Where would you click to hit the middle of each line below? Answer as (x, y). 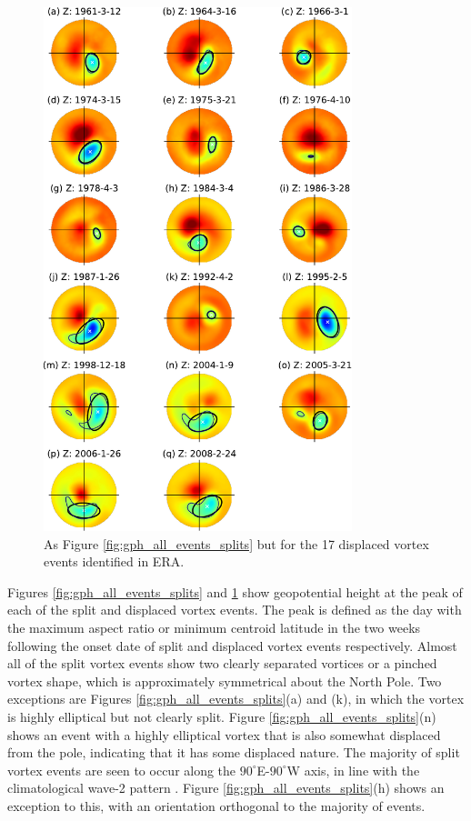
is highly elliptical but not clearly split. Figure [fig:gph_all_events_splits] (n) (222, 716)
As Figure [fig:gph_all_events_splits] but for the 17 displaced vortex (236, 543)
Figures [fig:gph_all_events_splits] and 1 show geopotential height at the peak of (235, 591)
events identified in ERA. (114, 561)
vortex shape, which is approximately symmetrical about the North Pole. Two (225, 681)
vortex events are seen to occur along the (122, 770)
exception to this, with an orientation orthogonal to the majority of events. (216, 805)
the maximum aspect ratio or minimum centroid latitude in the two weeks (214, 627)
